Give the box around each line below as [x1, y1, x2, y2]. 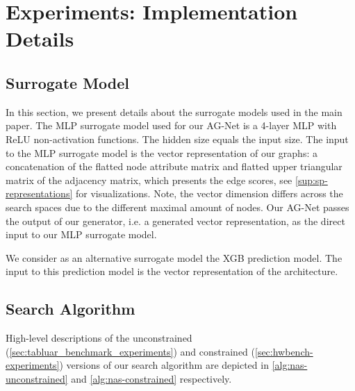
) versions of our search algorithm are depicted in [59, 358, 269, 372]
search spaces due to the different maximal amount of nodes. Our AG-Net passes [6, 199, 349, 214]
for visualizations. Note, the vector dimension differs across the [75, 186, 343, 201]
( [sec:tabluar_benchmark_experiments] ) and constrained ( [6, 344, 255, 358]
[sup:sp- [295, 172, 328, 187]
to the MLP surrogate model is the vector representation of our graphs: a [6, 145, 317, 160]
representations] [6, 186, 73, 201]
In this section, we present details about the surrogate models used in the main [6, 104, 342, 119]
